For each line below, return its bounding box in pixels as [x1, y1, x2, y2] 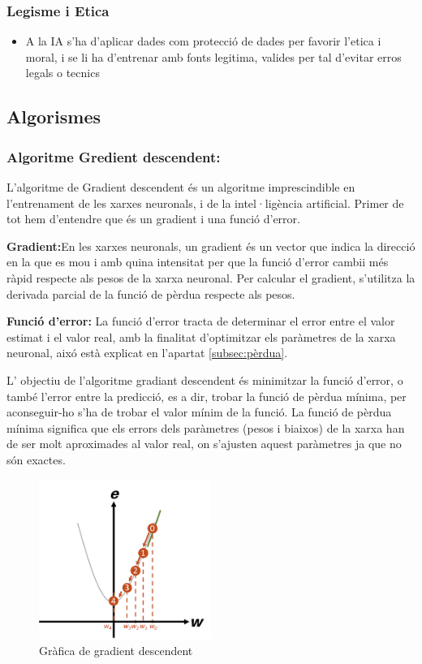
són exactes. [6, 451, 66, 468]
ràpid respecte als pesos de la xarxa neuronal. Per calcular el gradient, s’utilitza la [6, 269, 416, 286]
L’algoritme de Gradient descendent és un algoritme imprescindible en [6, 179, 355, 195]
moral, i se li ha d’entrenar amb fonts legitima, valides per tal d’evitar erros [25, 48, 402, 65]
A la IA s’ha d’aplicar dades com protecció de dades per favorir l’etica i [25, 32, 381, 50]
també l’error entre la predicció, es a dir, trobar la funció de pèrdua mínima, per [6, 387, 407, 404]
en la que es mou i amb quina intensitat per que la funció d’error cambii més [6, 253, 389, 270]
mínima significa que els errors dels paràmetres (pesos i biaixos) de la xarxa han [6, 419, 405, 436]
